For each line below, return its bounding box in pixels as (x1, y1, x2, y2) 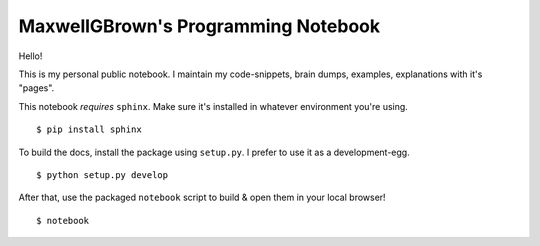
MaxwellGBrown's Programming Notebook (18, 15, 380, 37)
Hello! (18, 50, 43, 62)
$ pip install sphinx (36, 124, 142, 135)
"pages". (18, 82, 55, 94)
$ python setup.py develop (36, 169, 169, 180)
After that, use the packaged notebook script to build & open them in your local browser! (18, 191, 386, 204)
